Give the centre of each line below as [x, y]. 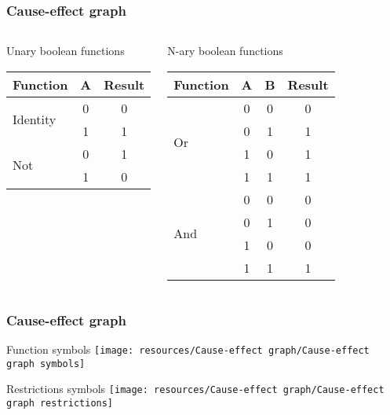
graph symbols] [46, 364]
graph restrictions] [60, 403]
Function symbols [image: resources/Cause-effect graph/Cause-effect [188, 349]
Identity [35, 119]
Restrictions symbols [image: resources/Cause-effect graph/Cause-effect [195, 389]
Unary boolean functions [66, 51]
